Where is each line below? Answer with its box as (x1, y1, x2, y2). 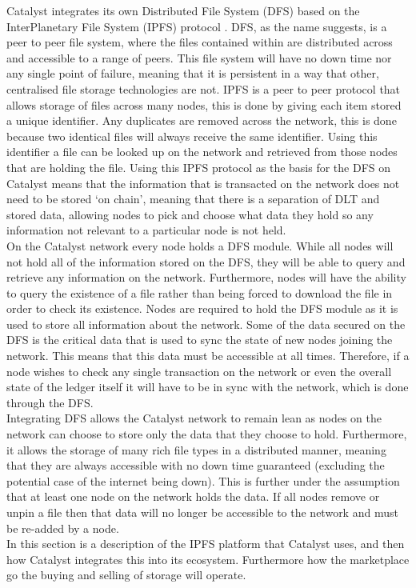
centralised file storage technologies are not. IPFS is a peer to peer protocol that (6, 80, 401, 97)
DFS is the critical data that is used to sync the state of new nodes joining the (6, 331, 393, 348)
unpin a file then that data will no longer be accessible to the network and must (6, 504, 398, 520)
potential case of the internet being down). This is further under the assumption (6, 472, 400, 489)
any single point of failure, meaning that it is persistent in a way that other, (6, 65, 379, 82)
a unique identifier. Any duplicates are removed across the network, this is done (6, 112, 397, 129)
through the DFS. (6, 394, 94, 410)
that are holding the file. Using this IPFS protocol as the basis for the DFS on (6, 158, 391, 175)
